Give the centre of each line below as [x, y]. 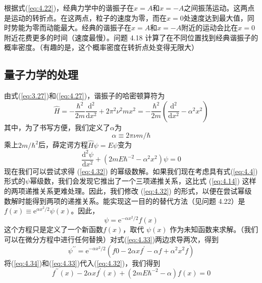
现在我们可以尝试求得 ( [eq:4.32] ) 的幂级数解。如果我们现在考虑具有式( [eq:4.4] [130, 171]
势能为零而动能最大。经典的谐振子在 [71, 27]
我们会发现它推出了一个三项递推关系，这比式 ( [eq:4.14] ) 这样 [157, 181]
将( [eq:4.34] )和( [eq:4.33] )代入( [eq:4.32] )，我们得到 [82, 263]
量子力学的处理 [41, 74]
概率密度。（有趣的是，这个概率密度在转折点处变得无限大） [101, 47]
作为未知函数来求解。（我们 [214, 229]
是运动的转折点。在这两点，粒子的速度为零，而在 [85, 17]
